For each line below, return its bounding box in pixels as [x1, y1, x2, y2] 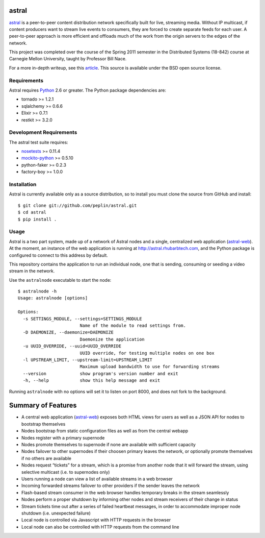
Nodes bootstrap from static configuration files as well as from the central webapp [21, 428, 188, 434]
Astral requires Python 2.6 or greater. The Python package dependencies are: [9, 87, 166, 93]
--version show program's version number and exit [23, 370, 179, 376]
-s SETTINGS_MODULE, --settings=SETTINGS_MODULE [23, 316, 142, 321]
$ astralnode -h [18, 289, 57, 294]
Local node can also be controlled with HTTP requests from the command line [21, 524, 179, 530]
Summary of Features [9, 401, 77, 410]
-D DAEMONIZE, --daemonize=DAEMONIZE [23, 330, 114, 335]
